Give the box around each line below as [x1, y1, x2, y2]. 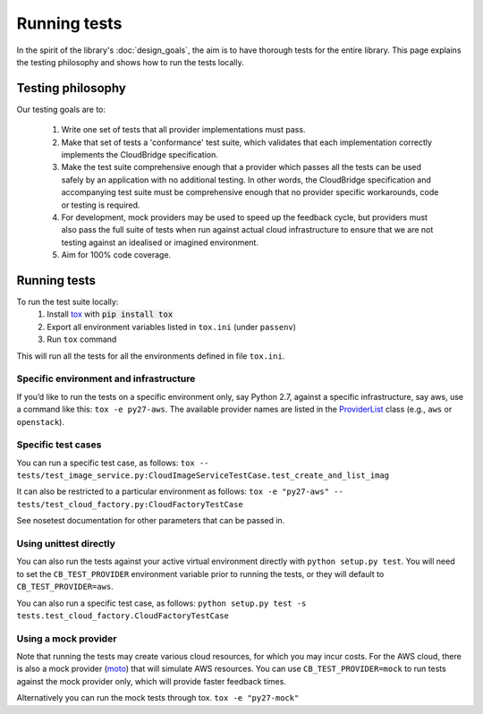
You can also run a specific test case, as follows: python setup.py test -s [16, 598, 307, 608]
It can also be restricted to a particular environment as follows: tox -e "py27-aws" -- [16, 486, 343, 497]
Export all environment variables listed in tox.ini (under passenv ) [47, 321, 297, 332]
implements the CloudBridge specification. [61, 149, 219, 160]
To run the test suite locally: [16, 296, 119, 308]
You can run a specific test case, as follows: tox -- [16, 457, 209, 468]
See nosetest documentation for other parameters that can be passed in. [16, 515, 285, 526]
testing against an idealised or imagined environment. [61, 237, 259, 248]
